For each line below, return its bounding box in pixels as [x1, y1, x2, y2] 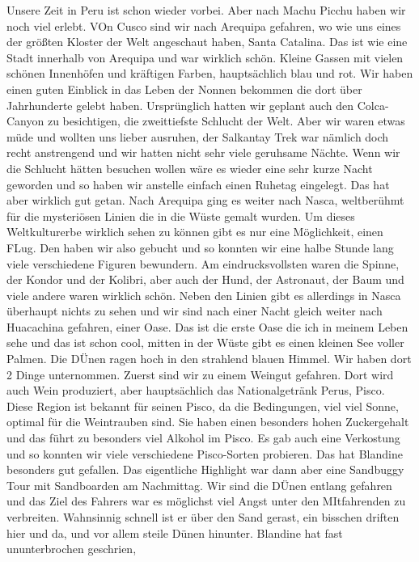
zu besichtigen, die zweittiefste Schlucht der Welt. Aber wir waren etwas [47, 112, 405, 129]
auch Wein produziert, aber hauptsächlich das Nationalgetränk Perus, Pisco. [6, 382, 385, 399]
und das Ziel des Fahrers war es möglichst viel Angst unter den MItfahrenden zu [6, 492, 406, 509]
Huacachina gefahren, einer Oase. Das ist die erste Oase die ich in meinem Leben [6, 318, 408, 335]
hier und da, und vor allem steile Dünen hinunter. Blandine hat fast [6, 524, 343, 541]
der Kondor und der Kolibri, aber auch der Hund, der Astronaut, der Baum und [6, 271, 404, 288]
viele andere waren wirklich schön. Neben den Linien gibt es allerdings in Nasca [6, 286, 401, 303]
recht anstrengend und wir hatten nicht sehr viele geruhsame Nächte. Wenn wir [6, 144, 400, 161]
